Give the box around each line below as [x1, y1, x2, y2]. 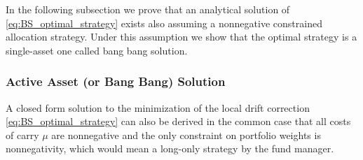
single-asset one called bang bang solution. [6, 43, 188, 57]
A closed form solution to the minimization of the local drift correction [6, 100, 310, 115]
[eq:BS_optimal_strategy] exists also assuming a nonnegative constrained [6, 15, 322, 30]
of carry [6, 127, 39, 142]
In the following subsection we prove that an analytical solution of [6, 2, 290, 16]
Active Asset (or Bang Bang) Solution [6, 73, 226, 90]
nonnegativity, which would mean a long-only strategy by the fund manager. [6, 141, 334, 156]
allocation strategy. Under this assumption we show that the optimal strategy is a [6, 29, 357, 44]
